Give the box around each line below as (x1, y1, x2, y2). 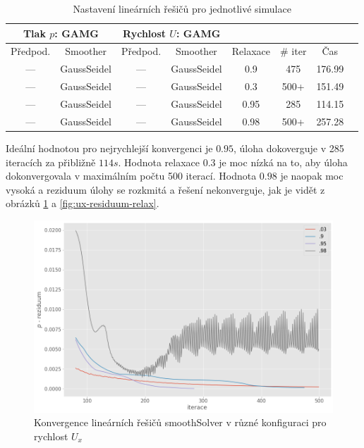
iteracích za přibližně (6, 154, 96, 169)
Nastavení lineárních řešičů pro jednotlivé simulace (73, 1, 291, 15)
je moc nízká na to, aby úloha (219, 154, 348, 169)
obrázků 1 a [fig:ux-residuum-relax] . (6, 196, 159, 211)
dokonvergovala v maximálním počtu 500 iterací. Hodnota (6, 168, 257, 183)
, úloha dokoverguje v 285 (233, 140, 344, 155)
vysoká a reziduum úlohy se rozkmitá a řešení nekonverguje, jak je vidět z (6, 182, 325, 197)
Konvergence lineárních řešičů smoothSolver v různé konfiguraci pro (34, 415, 327, 430)
